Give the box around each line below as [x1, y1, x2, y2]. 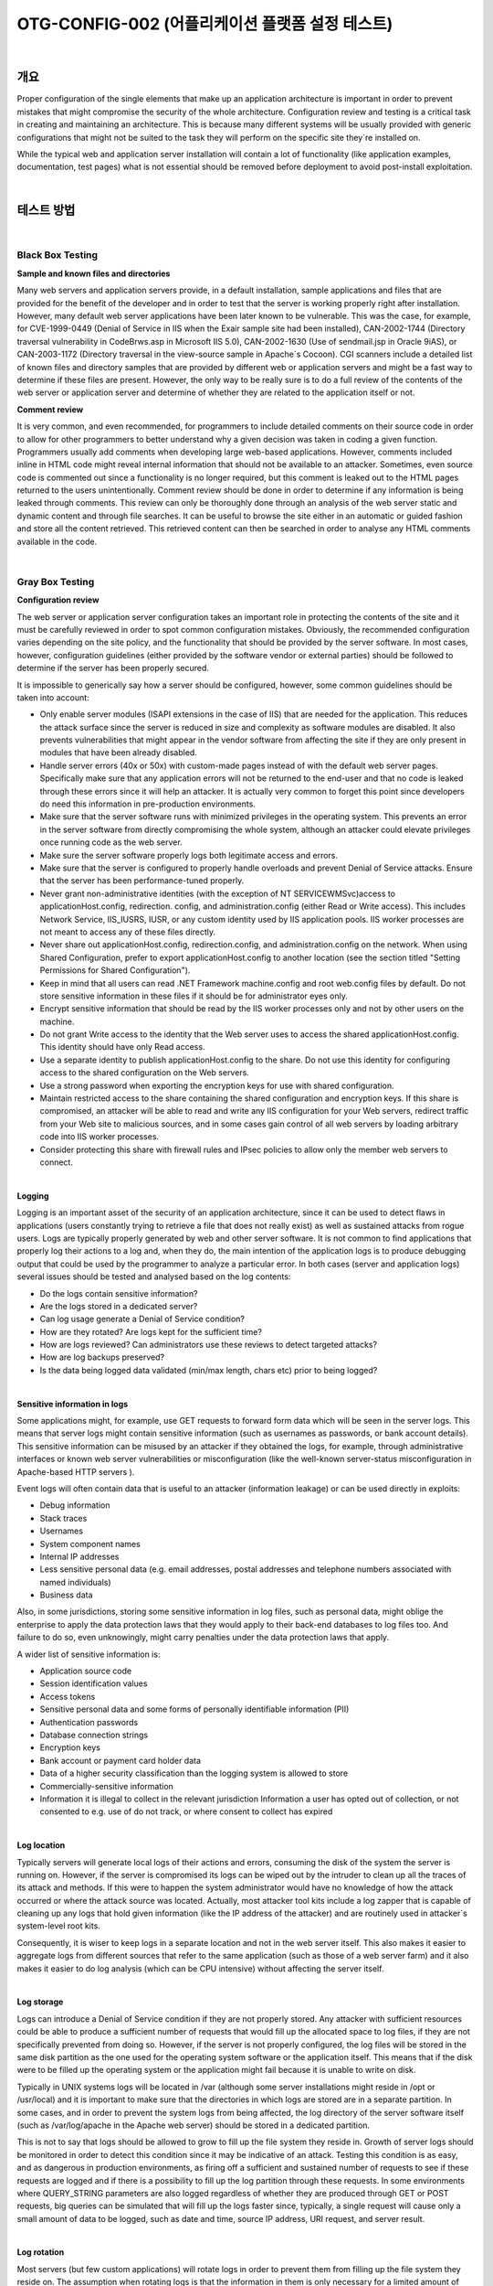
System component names [39, 1538, 141, 1549]
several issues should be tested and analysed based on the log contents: [16, 1271, 291, 1282]
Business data [39, 1589, 93, 1600]
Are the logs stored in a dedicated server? [39, 1300, 198, 1311]
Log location [16, 1840, 66, 1851]
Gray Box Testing [16, 575, 95, 588]
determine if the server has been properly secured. [16, 663, 210, 674]
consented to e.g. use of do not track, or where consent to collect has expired [39, 1806, 333, 1817]
